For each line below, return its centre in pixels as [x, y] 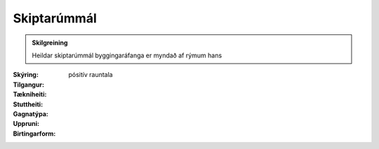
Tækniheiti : [30, 94]
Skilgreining [50, 43]
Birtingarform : [34, 134]
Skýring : [26, 75]
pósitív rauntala [91, 75]
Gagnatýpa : [31, 114]
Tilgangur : [29, 85]
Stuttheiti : [28, 104]
